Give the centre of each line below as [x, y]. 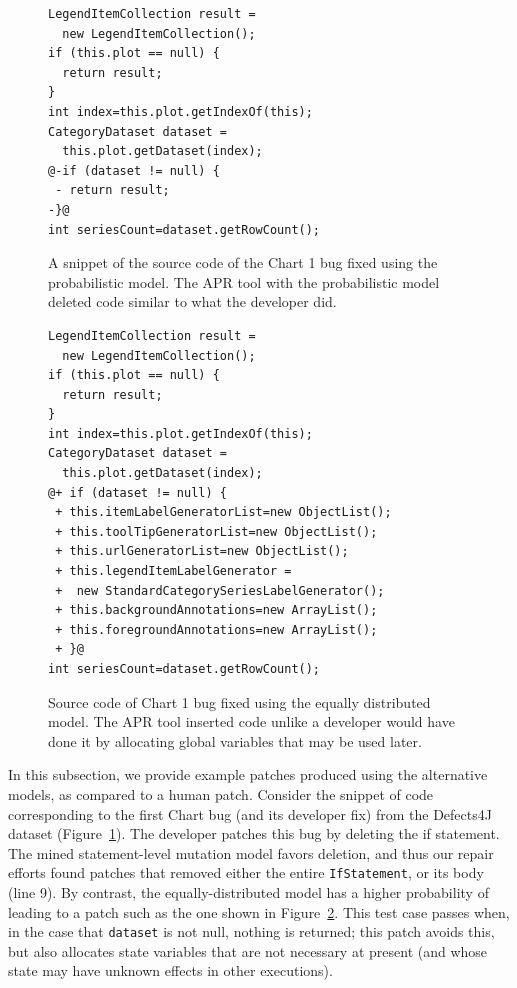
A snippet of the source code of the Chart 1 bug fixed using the [243, 262]
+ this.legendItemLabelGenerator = [173, 571]
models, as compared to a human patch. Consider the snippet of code [221, 793]
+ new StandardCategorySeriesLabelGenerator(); [220, 590]
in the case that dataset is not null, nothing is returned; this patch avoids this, [251, 931]
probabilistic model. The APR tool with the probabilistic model [244, 281]
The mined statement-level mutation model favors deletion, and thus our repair [251, 852]
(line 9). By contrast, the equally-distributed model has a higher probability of [248, 892]
